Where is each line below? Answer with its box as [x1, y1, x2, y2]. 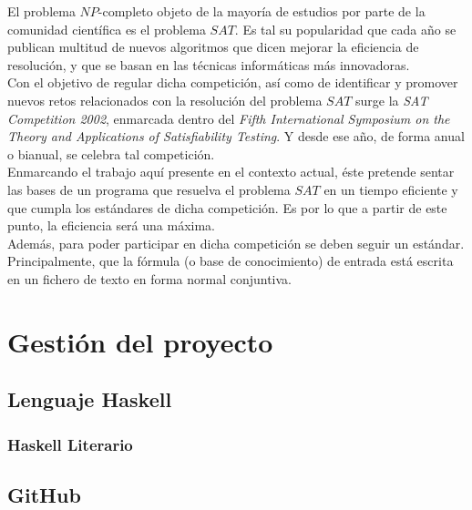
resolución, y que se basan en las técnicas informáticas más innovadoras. [7, 55, 410, 74]
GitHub [7, 480, 81, 508]
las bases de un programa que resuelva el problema [7, 179, 291, 199]
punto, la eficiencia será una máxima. [7, 216, 216, 235]
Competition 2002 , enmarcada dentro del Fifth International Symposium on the [7, 108, 450, 127]
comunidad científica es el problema [7, 19, 206, 38]
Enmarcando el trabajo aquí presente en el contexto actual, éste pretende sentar [7, 162, 455, 181]
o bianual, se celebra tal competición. [7, 144, 215, 163]
